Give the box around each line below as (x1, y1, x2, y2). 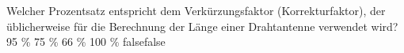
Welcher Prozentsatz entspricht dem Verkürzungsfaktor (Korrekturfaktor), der (6, 2, 386, 18)
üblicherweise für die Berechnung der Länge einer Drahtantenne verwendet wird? (6, 17, 398, 34)
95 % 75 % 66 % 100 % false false (6, 33, 166, 50)
